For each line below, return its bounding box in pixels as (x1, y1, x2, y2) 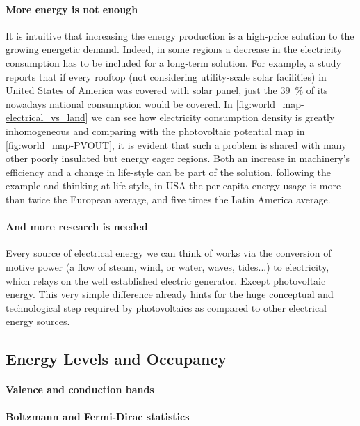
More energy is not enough (6, 1, 138, 16)
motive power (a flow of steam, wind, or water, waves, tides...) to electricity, (6, 259, 329, 274)
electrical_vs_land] (6, 110, 88, 125)
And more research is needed (6, 219, 148, 234)
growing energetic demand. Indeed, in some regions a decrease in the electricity (6, 42, 343, 56)
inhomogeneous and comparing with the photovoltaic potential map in (6, 123, 305, 138)
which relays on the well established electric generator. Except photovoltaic (6, 273, 326, 287)
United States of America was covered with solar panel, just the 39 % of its (6, 83, 328, 97)
